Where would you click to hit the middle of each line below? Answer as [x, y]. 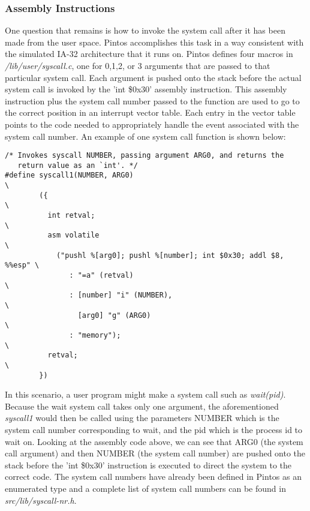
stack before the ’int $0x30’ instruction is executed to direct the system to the [148, 465]
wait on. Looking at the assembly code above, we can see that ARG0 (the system [154, 441]
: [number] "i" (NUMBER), [121, 295]
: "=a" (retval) [101, 276]
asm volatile [73, 235]
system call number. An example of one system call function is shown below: [145, 136]
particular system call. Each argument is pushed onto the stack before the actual [153, 77]
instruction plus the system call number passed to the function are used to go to [152, 100]
